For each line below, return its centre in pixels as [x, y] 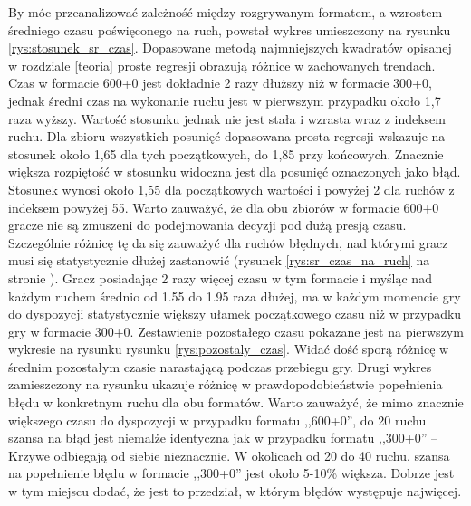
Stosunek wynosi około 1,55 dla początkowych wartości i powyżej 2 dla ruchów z [231, 189]
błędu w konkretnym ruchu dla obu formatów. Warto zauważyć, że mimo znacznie [236, 402]
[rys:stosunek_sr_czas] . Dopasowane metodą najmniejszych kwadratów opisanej [230, 48]
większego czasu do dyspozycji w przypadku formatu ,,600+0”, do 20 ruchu [217, 420]
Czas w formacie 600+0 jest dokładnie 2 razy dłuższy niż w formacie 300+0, [220, 83]
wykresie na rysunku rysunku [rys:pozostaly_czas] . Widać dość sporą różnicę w [229, 349]
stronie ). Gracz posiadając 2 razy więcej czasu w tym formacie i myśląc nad [220, 277]
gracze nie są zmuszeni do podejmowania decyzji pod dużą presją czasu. [207, 225]
